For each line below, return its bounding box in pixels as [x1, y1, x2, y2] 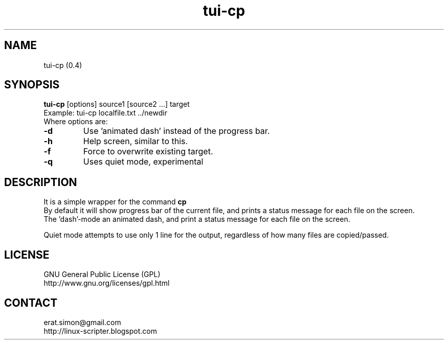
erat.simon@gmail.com [43, 317, 121, 327]
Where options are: [43, 117, 108, 126]
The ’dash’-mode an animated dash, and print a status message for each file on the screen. [43, 215, 350, 224]
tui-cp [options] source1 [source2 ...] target [43, 100, 190, 109]
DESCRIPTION [4, 175, 77, 189]
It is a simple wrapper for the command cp [43, 197, 187, 207]
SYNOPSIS [4, 78, 60, 91]
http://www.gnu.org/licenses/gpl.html [43, 279, 170, 288]
